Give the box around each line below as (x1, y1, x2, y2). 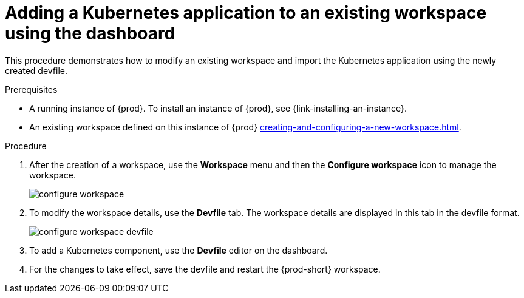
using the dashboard (5, 23, 175, 44)
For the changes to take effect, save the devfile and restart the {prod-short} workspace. (29, 263, 381, 274)
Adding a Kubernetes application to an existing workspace (5, 2, 487, 23)
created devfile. (5, 65, 68, 76)
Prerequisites (5, 84, 58, 95)
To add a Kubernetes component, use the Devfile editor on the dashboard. (29, 245, 328, 256)
